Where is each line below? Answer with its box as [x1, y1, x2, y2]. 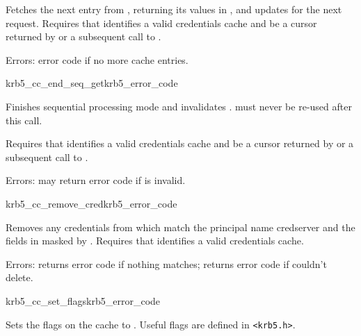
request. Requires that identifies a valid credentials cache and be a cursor [6, 15, 317, 30]
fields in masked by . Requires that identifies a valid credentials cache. [6, 233, 304, 248]
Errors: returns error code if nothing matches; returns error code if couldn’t [6, 256, 327, 271]
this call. [6, 112, 42, 127]
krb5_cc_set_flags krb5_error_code [6, 293, 161, 308]
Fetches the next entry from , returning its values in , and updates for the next [6, 2, 342, 16]
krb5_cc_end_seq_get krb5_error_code [6, 76, 178, 90]
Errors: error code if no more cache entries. [6, 52, 188, 67]
